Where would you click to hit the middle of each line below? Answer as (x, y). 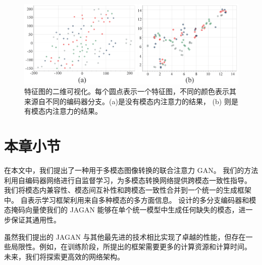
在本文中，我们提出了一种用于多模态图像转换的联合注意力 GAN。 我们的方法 (131, 170)
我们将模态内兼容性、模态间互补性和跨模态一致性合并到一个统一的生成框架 (128, 190)
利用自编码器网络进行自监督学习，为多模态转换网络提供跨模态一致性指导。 (128, 180)
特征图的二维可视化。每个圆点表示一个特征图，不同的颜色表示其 (130, 91)
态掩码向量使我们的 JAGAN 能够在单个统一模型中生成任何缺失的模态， (121, 210)
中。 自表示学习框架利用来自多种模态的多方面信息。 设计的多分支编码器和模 (130, 200)
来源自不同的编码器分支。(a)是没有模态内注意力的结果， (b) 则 (128, 101)
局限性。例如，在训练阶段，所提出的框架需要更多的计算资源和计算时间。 (131, 247)
